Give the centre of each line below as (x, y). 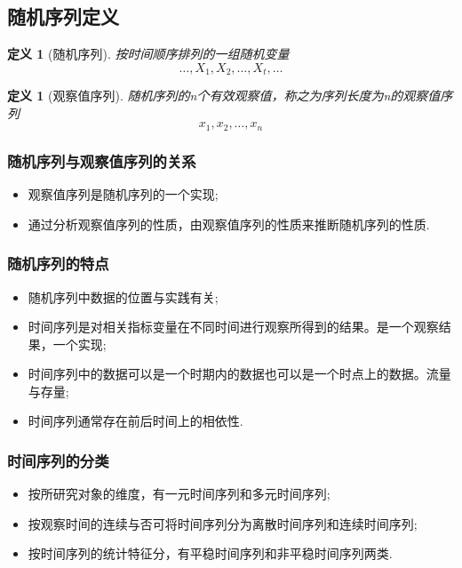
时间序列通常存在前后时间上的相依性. (135, 421)
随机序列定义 (63, 16)
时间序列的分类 (58, 460)
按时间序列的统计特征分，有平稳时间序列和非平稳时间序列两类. (210, 553)
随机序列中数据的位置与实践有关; (123, 296)
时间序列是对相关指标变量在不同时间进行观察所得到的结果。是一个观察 (233, 327)
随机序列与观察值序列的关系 (102, 160)
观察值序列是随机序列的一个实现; (123, 194)
